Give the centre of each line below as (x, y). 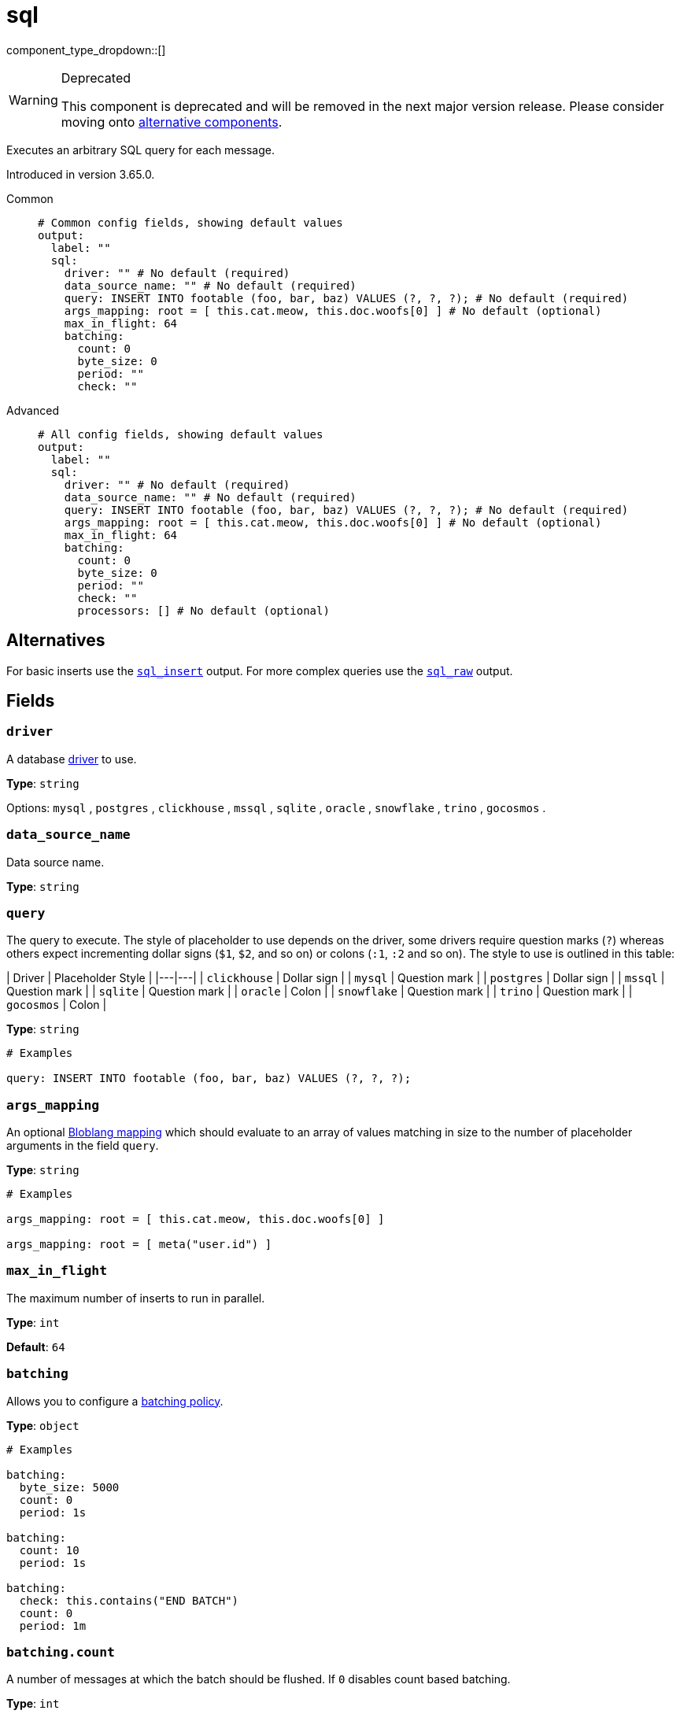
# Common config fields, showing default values (190, 222)
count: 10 (49, 1550)
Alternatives (56, 641)
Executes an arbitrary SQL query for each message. (140, 150)
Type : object (43, 1425)
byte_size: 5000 (69, 1487)
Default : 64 (36, 1346)
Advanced (33, 410)
